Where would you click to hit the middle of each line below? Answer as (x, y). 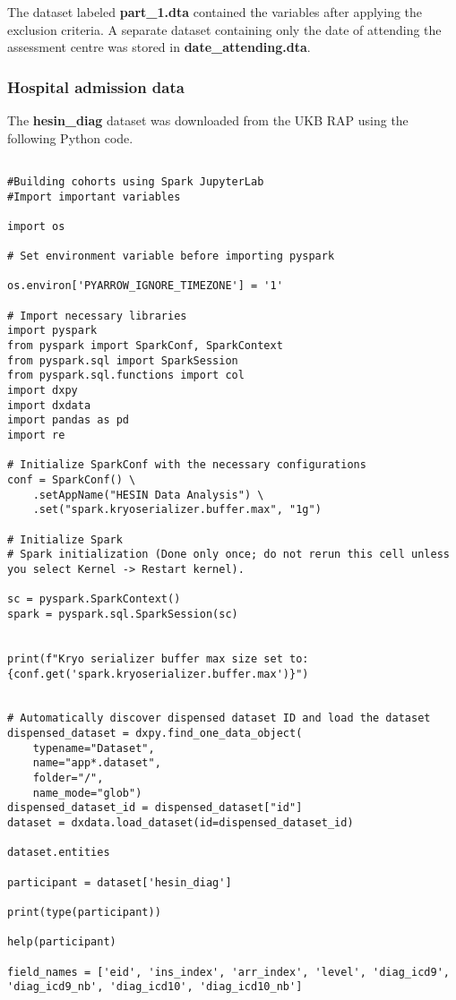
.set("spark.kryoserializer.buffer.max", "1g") (177, 510)
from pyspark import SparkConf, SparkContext (145, 346)
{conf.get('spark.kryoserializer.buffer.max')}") (158, 674)
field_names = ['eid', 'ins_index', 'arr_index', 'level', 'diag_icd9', (228, 972)
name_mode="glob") (87, 793)
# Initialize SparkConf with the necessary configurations (187, 465)
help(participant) (62, 942)
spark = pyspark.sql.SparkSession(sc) (123, 614)
